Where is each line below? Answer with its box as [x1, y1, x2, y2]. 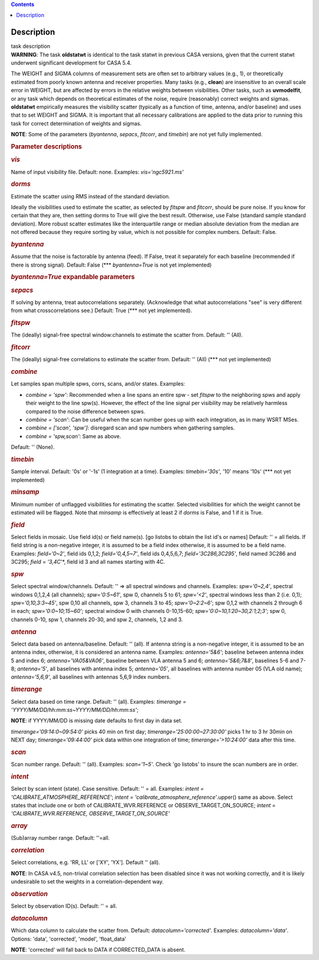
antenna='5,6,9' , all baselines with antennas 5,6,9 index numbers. [11, 673, 171, 680]
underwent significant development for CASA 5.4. [11, 59, 132, 66]
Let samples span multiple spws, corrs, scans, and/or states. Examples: [11, 380, 185, 387]
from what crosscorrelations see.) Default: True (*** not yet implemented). [11, 307, 192, 314]
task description [11, 43, 50, 50]
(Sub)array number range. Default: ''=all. [11, 834, 110, 842]
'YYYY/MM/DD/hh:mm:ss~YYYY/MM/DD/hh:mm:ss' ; [11, 706, 139, 713]
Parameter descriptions [11, 142, 82, 150]
